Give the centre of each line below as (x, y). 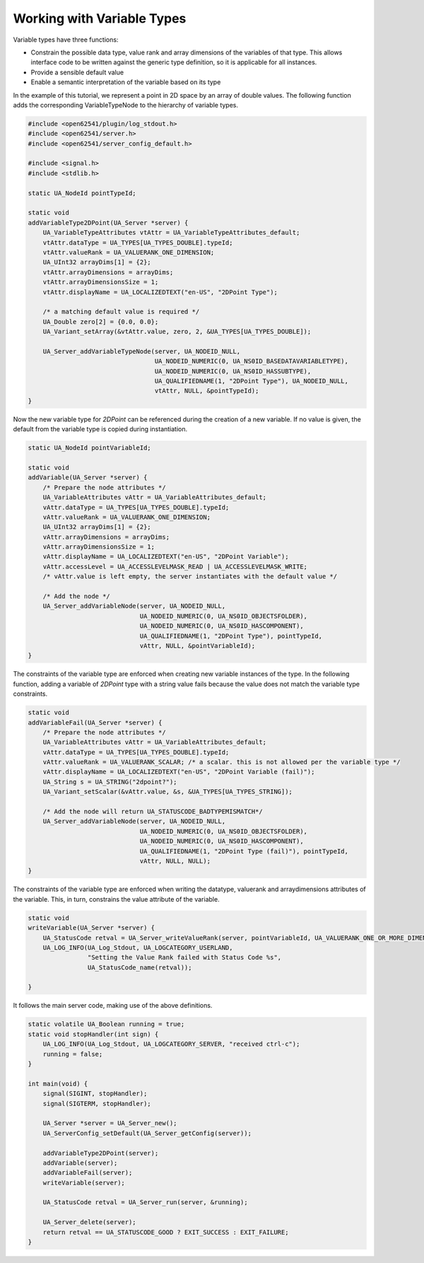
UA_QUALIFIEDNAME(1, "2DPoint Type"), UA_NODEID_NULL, (252, 381)
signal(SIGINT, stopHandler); (95, 1094)
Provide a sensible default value (77, 72)
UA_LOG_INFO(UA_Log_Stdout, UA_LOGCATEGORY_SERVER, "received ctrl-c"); (171, 1044)
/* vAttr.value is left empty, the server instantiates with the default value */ (190, 577)
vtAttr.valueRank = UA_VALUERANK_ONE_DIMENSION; (129, 252)
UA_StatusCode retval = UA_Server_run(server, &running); (145, 1203)
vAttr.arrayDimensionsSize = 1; (99, 547)
